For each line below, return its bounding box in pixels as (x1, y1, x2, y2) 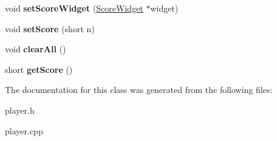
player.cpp (5, 124, 43, 137)
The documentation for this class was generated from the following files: (5, 83, 273, 96)
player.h (5, 103, 35, 116)
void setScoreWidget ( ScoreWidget (5, 2, 143, 14)
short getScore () (5, 63, 73, 75)
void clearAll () (5, 43, 66, 55)
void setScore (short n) (5, 22, 95, 35)
